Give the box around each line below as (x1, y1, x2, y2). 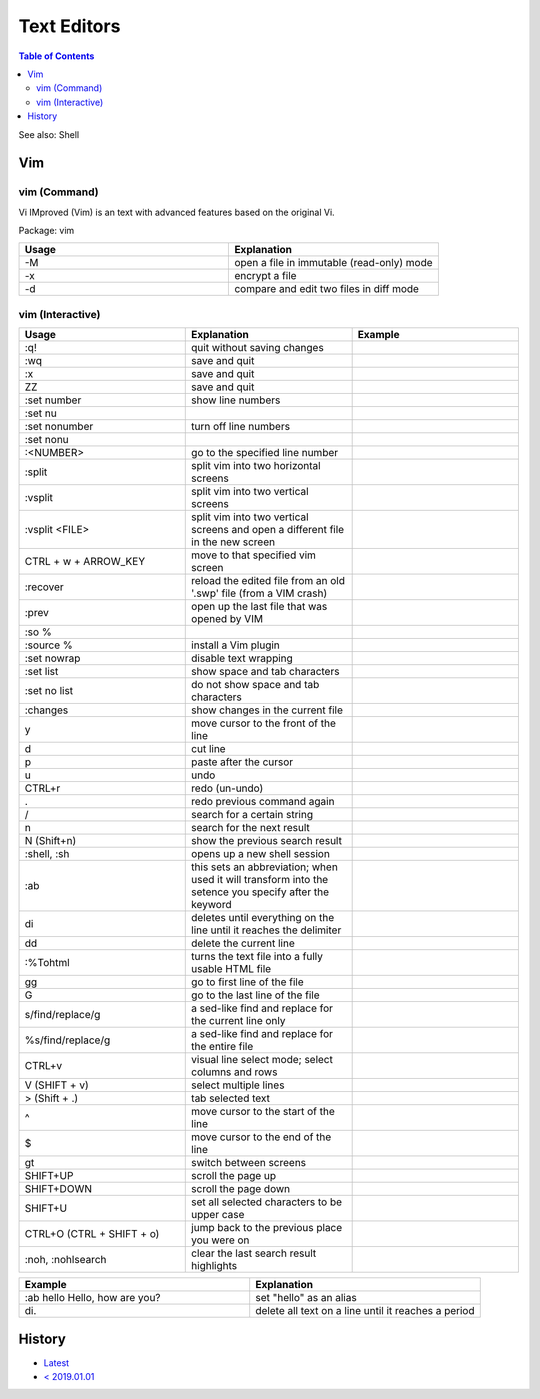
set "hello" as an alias (255, 1291, 357, 1305)
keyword (191, 898, 232, 912)
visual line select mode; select (191, 1053, 334, 1067)
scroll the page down (191, 1182, 290, 1196)
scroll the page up (191, 1169, 277, 1183)
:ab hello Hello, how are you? (24, 1291, 161, 1305)
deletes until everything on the (191, 911, 335, 925)
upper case (191, 1208, 245, 1222)
